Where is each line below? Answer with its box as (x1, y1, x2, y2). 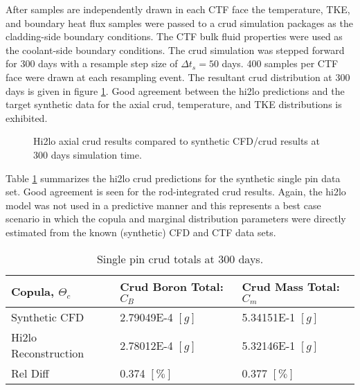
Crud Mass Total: (242, 278, 340, 294)
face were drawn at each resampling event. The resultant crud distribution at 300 (6, 69, 350, 84)
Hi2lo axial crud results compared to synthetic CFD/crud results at (33, 134, 320, 148)
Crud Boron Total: (120, 278, 224, 294)
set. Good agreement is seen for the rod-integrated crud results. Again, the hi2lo (6, 184, 346, 199)
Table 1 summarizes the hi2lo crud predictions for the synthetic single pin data (6, 170, 341, 185)
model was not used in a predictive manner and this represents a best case (6, 197, 321, 212)
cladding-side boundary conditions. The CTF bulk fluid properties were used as (6, 29, 343, 44)
